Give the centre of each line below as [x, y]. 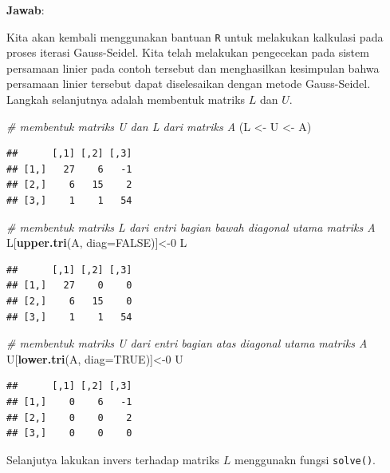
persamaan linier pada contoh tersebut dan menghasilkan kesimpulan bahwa [193, 68]
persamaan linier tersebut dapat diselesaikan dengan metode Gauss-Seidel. [189, 83]
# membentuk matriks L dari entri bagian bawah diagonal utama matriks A [191, 227]
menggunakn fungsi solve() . [305, 459]
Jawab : [26, 10]
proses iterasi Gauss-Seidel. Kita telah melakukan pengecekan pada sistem [188, 52]
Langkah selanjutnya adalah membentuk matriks [126, 99]
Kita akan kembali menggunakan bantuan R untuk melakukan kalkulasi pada [195, 36]
